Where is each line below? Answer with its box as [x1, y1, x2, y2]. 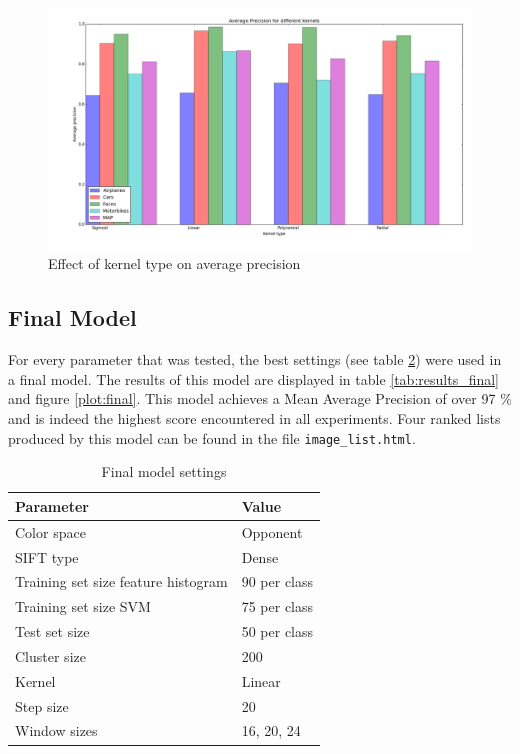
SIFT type [15, 546, 79, 567]
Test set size [15, 621, 90, 642]
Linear [241, 670, 281, 691]
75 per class [241, 596, 314, 617]
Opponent [241, 521, 303, 542]
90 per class [241, 571, 314, 592]
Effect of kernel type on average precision [48, 253, 301, 274]
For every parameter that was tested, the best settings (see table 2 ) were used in [8, 349, 502, 370]
